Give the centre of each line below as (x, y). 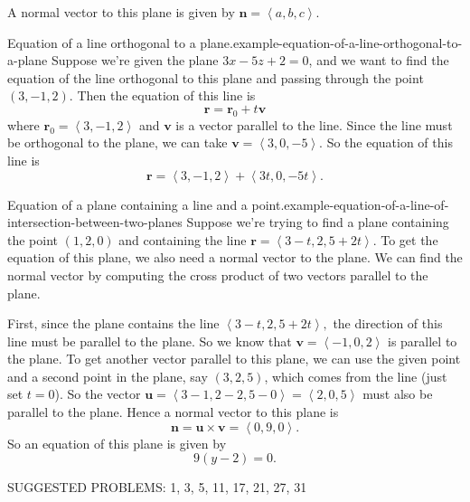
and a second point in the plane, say (108, 376)
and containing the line (183, 239)
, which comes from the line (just (356, 376)
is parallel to (422, 341)
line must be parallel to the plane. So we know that (150, 341)
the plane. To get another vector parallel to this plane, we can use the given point (234, 359)
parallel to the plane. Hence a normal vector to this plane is (173, 412)
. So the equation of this (386, 142)
